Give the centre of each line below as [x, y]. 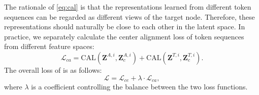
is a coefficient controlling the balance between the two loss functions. [139, 87]
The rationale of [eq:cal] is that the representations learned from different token [128, 7]
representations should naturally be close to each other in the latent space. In [125, 27]
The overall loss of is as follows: [53, 69]
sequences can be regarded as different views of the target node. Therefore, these [129, 16]
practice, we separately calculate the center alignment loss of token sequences [124, 36]
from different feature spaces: [49, 46]
